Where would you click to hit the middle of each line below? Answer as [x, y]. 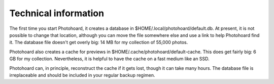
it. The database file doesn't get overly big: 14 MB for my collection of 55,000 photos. [99, 43]
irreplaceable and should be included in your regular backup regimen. [82, 75]
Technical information [57, 13]
